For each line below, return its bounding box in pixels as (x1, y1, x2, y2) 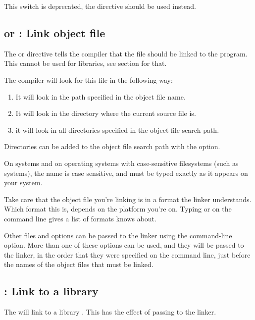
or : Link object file (4, 25, 105, 40)
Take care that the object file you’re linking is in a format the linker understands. (4, 194, 252, 204)
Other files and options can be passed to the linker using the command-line (4, 230, 232, 240)
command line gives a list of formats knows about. (4, 213, 156, 223)
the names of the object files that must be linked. (4, 259, 153, 269)
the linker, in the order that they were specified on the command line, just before (4, 249, 251, 260)
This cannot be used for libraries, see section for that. (4, 58, 167, 68)
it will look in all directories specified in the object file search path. (15, 124, 219, 135)
